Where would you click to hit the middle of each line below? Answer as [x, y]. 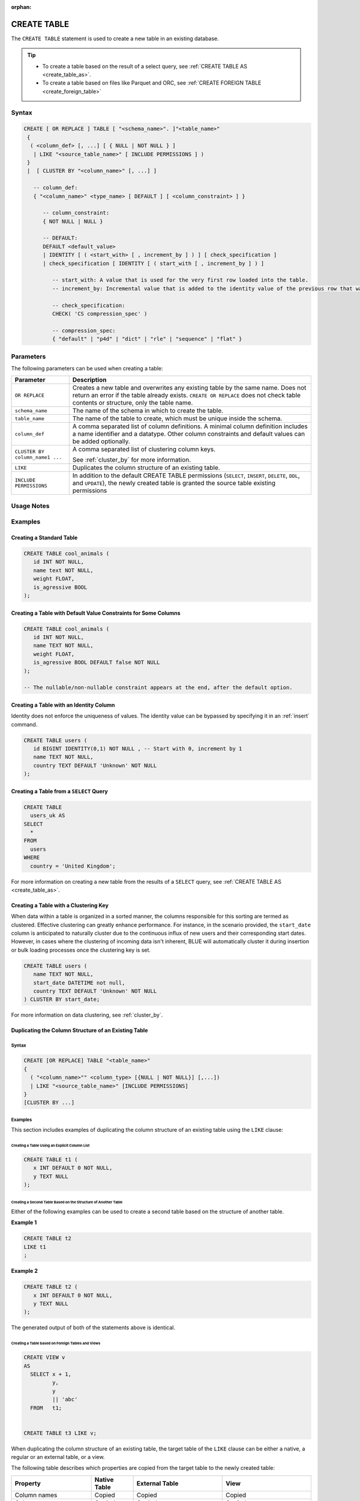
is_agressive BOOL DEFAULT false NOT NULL [97, 663]
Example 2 [25, 1271]
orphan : [21, 7]
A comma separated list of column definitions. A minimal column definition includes [190, 426]
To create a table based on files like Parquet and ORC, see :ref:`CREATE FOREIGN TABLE [152, 83]
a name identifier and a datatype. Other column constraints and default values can [189, 434]
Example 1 [24, 1222]
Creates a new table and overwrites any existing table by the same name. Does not [189, 388]
